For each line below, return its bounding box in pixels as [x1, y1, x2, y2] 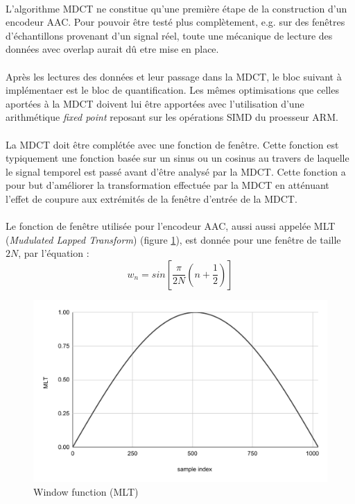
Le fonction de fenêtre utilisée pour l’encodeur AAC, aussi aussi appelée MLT [6, 219, 336, 233]
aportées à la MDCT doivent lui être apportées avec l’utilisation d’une [6, 96, 304, 110]
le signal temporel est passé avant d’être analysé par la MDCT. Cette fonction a [6, 164, 346, 178]
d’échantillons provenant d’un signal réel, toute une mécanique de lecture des [6, 28, 333, 42]
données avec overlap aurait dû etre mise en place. [6, 42, 219, 56]
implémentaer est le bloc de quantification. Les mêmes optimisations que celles [6, 83, 339, 97]
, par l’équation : [18, 246, 89, 260]
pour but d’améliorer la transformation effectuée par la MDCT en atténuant [6, 178, 329, 192]
